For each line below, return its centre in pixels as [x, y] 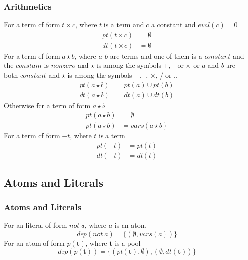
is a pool [128, 243]
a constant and [173, 25]
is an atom [130, 225]
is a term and [124, 25]
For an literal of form [36, 225]
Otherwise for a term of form [47, 105]
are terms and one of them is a [156, 55]
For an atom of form [34, 243]
